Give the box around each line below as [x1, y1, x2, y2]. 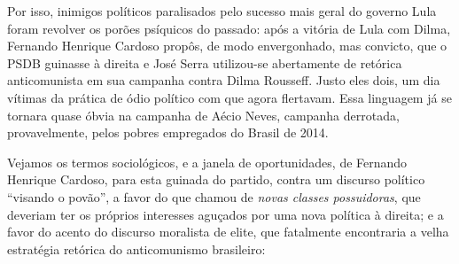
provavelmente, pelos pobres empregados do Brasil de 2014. [7, 123, 329, 142]
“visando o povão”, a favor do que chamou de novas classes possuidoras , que [7, 187, 421, 206]
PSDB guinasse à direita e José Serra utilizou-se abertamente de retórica [7, 53, 402, 72]
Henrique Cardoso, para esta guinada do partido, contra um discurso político [7, 170, 425, 189]
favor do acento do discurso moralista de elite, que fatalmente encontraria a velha [7, 222, 449, 241]
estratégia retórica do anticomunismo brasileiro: [7, 239, 266, 258]
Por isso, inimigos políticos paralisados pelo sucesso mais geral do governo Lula [7, 2, 437, 19]
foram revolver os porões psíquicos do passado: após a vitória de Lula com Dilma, [7, 19, 451, 37]
